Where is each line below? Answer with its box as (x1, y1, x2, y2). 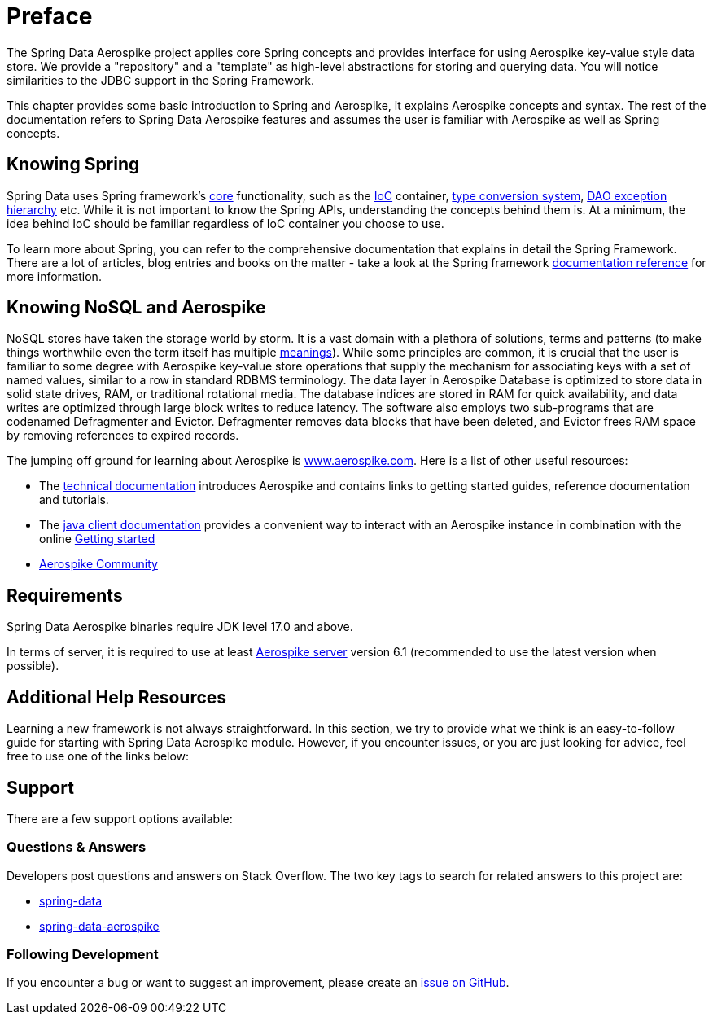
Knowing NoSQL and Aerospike (7, 297, 266, 318)
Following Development (7, 946, 159, 963)
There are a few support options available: (7, 811, 233, 826)
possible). (7, 659, 59, 673)
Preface (7, 2, 93, 30)
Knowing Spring (7, 154, 140, 175)
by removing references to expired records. (7, 428, 239, 443)
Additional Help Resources (7, 686, 227, 708)
